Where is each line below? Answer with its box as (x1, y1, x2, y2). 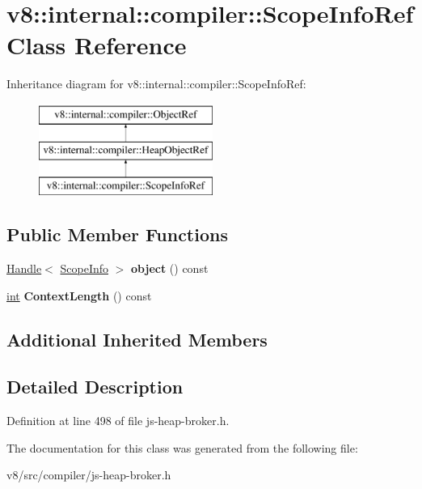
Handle (6, 260, 42, 277)
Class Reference (6, 28, 187, 62)
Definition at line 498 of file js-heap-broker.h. (6, 412, 230, 429)
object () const (131, 260, 209, 277)
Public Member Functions (6, 222, 228, 247)
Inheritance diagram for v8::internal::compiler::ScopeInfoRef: (6, 75, 306, 92)
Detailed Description (6, 374, 184, 399)
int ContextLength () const (6, 287, 152, 304)
